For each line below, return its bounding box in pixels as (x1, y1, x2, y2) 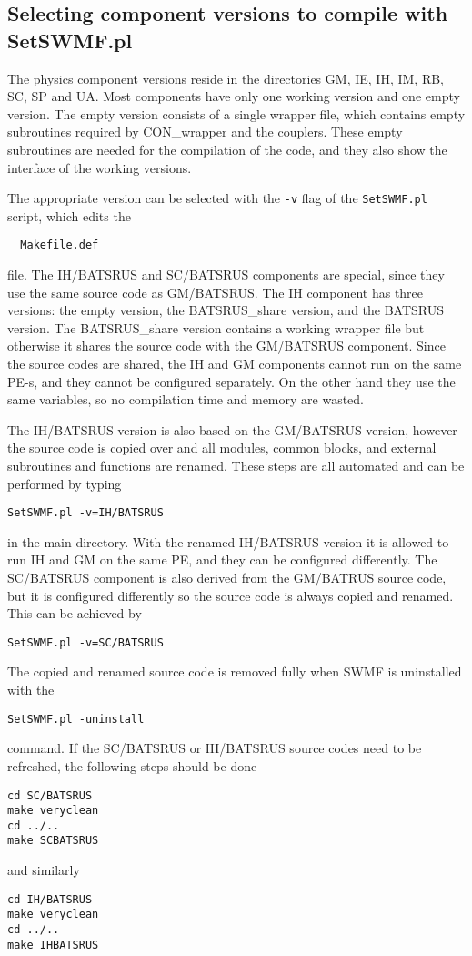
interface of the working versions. (7, 158, 192, 177)
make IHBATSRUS (7, 938, 99, 951)
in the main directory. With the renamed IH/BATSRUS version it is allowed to (7, 532, 449, 551)
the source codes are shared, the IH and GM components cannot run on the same (7, 354, 462, 373)
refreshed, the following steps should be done (7, 756, 257, 775)
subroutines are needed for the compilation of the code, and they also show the (7, 139, 447, 158)
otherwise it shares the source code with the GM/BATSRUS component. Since (7, 336, 446, 355)
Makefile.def (20, 239, 99, 252)
